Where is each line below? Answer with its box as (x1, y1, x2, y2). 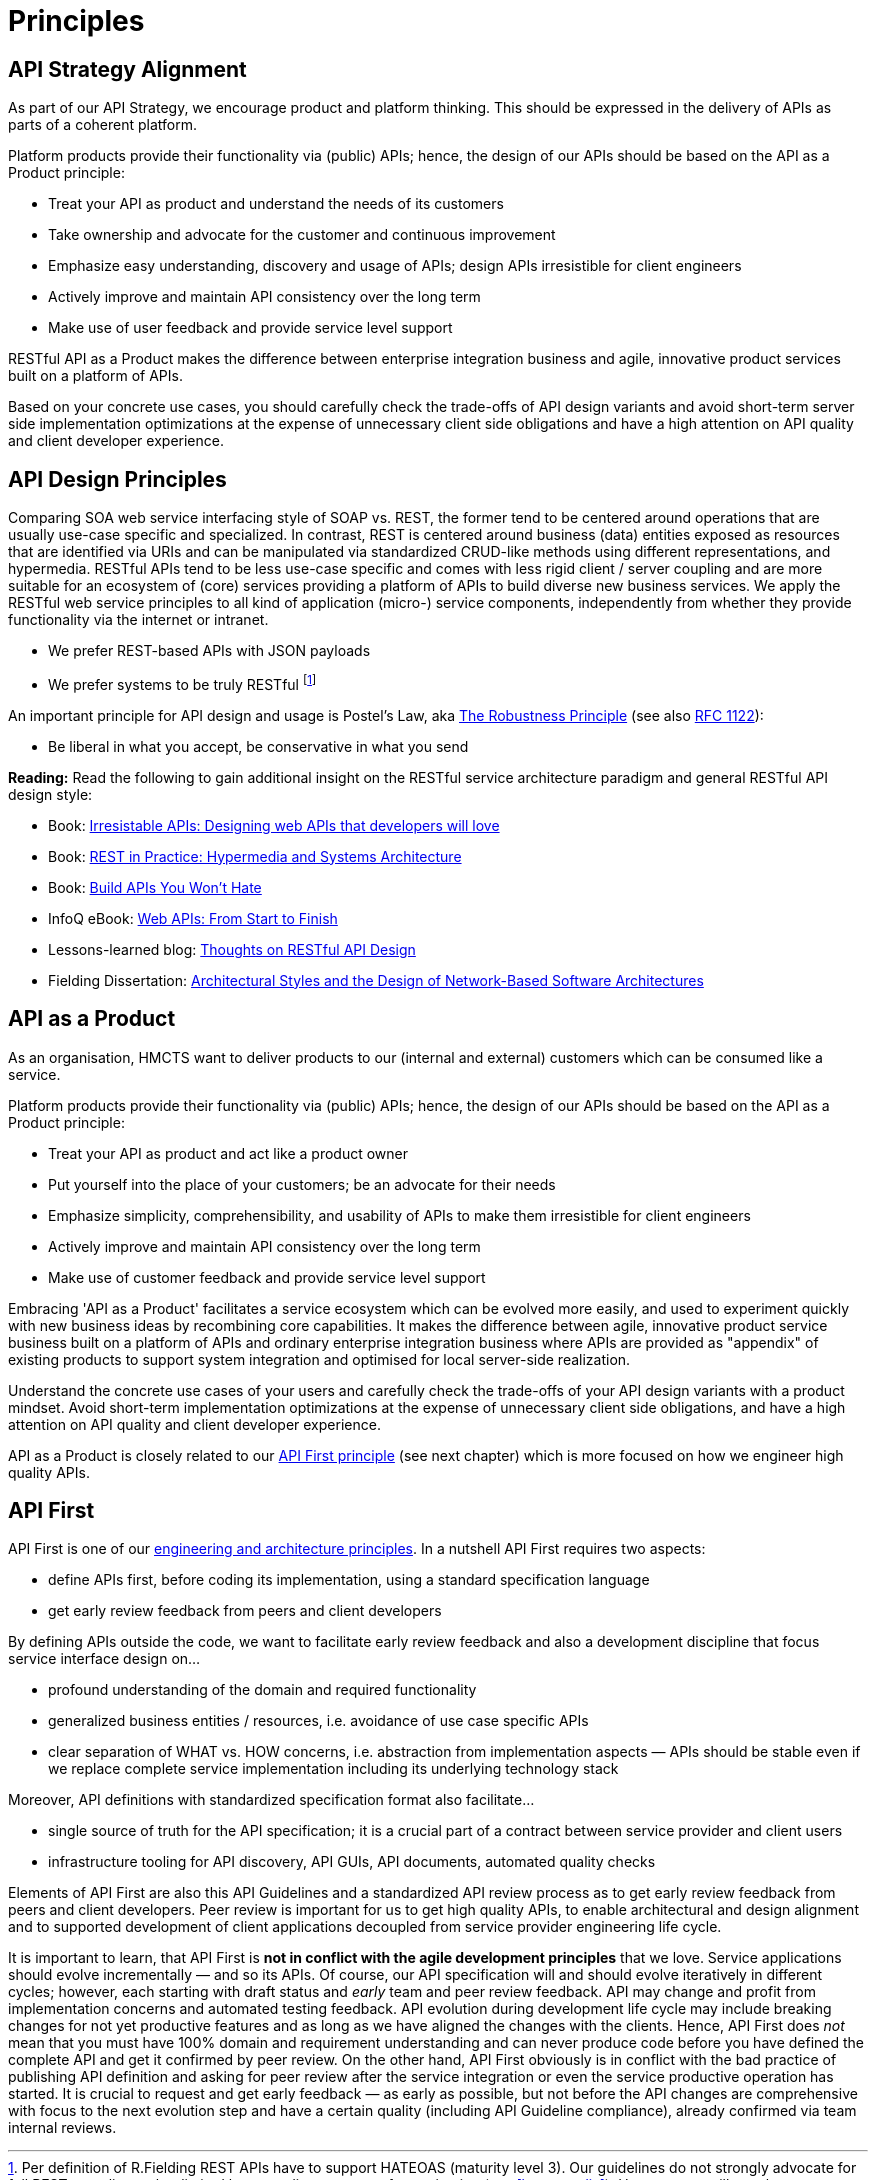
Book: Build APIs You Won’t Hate (48, 878, 262, 896)
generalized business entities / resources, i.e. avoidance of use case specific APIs (48, 1712, 589, 1730)
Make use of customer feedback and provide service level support (48, 1268, 486, 1286)
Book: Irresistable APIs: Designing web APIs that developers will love (48, 816, 500, 834)
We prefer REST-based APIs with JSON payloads (48, 642, 371, 660)
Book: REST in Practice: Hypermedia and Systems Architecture (48, 847, 462, 865)
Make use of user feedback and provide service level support (48, 319, 453, 337)
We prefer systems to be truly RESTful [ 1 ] (48, 673, 317, 693)
